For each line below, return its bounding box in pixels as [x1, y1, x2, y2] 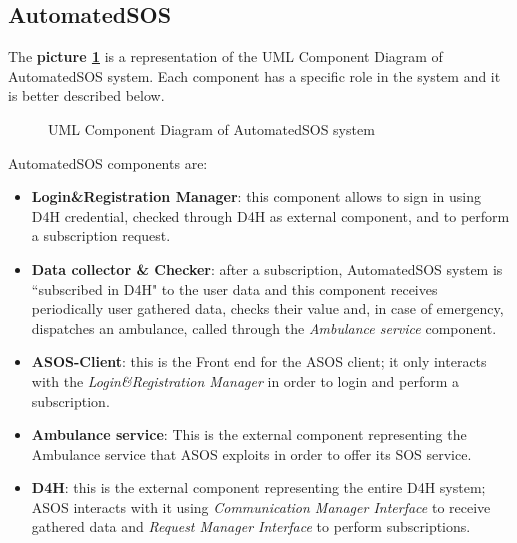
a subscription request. [31, 225, 171, 246]
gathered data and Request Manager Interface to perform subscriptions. [31, 516, 471, 537]
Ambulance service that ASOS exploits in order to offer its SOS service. [31, 443, 472, 464]
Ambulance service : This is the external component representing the [31, 424, 467, 445]
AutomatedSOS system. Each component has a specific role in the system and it [8, 65, 501, 86]
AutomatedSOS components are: [8, 152, 208, 173]
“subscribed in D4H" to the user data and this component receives [31, 278, 438, 299]
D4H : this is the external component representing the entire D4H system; [31, 477, 486, 498]
